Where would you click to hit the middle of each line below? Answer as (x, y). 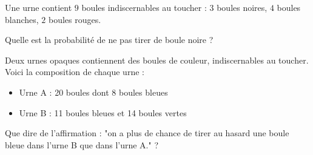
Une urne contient (39, 7)
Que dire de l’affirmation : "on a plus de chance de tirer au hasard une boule (147, 133)
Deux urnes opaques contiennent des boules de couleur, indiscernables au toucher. (157, 60)
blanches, (22, 19)
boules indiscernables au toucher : (144, 7)
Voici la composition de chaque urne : (75, 72)
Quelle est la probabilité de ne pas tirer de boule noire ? (109, 40)
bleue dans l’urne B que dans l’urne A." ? (82, 144)
